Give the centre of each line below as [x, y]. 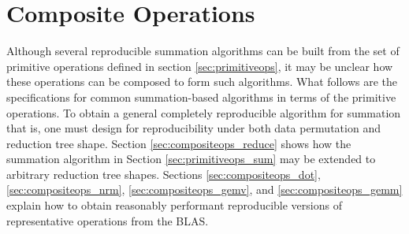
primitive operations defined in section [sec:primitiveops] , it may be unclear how [200, 66]
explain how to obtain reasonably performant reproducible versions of [174, 205]
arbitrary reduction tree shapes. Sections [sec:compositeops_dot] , [164, 174]
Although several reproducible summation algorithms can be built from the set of [203, 51]
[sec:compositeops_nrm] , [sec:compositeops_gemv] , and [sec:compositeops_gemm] [204, 189]
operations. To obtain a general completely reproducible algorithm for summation [204, 112]
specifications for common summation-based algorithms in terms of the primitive [201, 97]
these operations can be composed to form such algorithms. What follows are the [202, 82]
